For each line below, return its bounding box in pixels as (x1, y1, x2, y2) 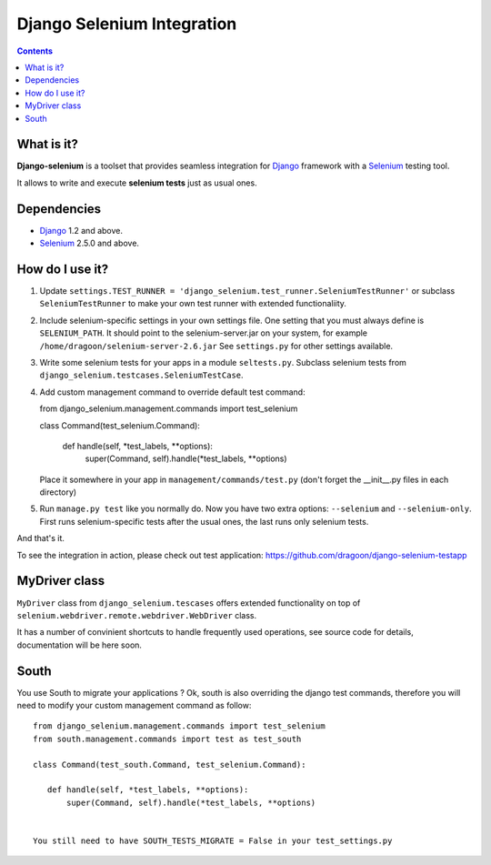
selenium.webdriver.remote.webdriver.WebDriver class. (16, 609, 257, 620)
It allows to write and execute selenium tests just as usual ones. (16, 177, 258, 188)
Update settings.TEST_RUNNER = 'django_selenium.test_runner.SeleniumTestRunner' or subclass (39, 286, 456, 296)
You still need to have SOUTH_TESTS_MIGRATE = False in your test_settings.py (33, 835, 393, 846)
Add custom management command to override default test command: (39, 387, 306, 397)
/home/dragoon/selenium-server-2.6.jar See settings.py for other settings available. (39, 340, 394, 351)
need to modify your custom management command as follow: (16, 700, 252, 711)
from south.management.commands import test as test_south (33, 733, 302, 744)
